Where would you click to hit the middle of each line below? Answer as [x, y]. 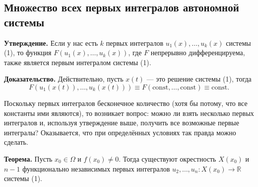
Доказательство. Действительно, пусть [64, 79]
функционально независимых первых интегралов [96, 168]
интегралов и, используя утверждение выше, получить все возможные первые [122, 123]
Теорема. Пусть [28, 158]
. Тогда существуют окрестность [167, 158]
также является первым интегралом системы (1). [78, 62]
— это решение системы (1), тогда [199, 79]
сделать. [16, 142]
